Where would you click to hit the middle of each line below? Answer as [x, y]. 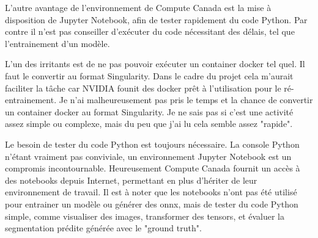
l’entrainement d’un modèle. [57, 43]
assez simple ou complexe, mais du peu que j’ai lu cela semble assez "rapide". [149, 124]
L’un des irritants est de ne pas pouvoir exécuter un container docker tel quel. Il [155, 64]
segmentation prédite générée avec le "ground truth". [103, 228]
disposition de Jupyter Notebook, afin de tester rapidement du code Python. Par [156, 19]
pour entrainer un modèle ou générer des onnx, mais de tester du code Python [152, 204]
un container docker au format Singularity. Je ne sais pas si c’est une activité [149, 111]
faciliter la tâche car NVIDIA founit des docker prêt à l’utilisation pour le [143, 88]
